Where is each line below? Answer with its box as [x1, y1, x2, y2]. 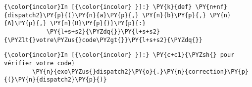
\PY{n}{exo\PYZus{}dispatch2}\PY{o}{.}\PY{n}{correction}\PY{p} [32, 68, 249, 75]
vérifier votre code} [4, 59, 75, 67]
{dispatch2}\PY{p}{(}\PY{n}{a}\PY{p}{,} [4, 11, 139, 19]
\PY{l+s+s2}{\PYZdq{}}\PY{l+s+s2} [46, 28, 160, 35]
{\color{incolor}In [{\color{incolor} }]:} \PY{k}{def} [4, 3, 192, 10]
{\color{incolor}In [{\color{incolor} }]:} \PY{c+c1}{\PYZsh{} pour [4, 51, 235, 59]
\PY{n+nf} [195, 3, 228, 10]
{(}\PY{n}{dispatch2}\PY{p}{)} [4, 76, 107, 84]
